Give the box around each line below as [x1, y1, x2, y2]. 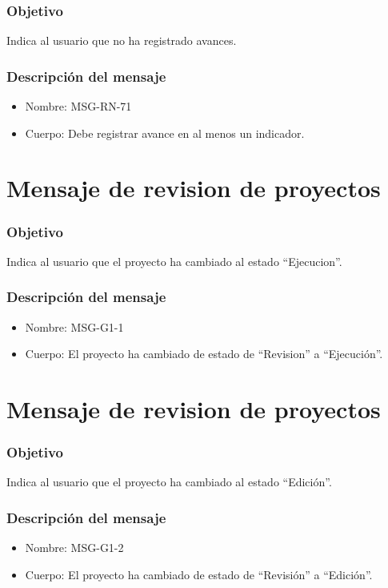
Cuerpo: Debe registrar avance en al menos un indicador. [25, 124, 305, 141]
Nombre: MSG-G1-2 [25, 539, 124, 556]
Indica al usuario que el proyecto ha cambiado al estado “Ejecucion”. [6, 252, 342, 269]
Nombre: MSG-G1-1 [25, 318, 124, 335]
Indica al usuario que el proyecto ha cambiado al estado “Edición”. [6, 473, 332, 490]
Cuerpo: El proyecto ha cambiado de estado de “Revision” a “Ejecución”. [25, 345, 383, 362]
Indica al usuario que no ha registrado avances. [6, 32, 237, 49]
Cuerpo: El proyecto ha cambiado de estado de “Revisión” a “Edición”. [25, 566, 373, 582]
